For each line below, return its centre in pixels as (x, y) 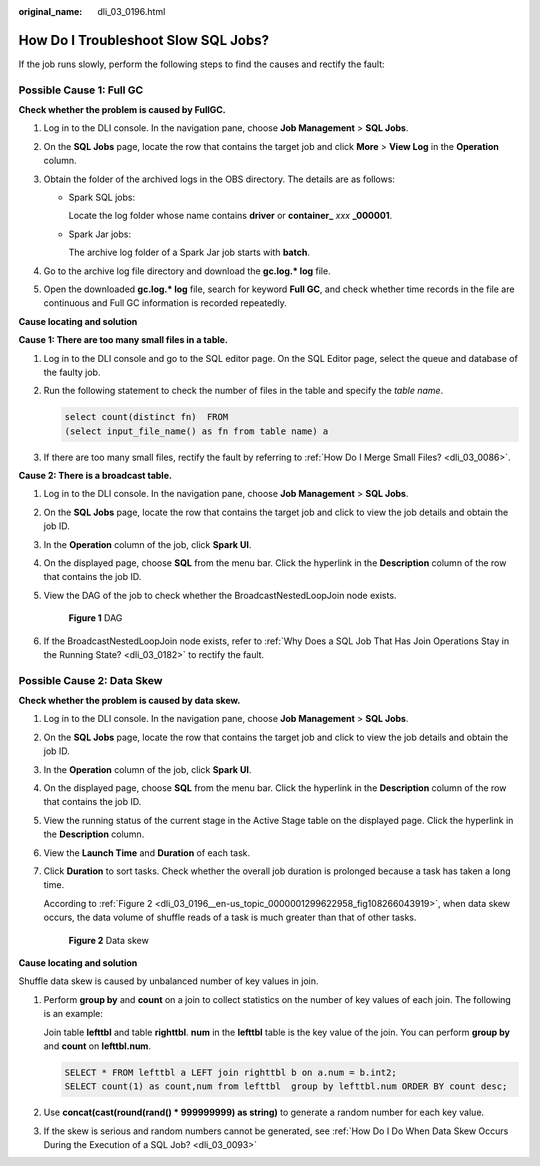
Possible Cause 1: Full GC (81, 90)
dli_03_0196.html (131, 11)
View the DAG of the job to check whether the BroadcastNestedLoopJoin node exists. (220, 595)
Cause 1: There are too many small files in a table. (123, 340)
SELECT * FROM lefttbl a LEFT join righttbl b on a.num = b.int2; (230, 1072)
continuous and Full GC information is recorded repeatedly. (165, 303)
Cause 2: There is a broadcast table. (95, 476)
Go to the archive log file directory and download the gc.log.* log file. (187, 271)
